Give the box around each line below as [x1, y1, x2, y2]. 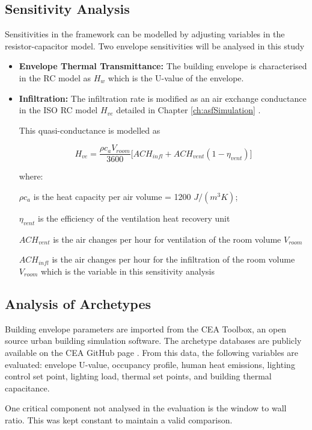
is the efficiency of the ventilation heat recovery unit [37, 212, 230, 225]
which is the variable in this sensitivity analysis [40, 265, 215, 277]
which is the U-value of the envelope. [108, 71, 244, 84]
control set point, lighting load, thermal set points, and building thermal [5, 370, 272, 382]
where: [19, 170, 43, 182]
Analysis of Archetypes [5, 294, 151, 313]
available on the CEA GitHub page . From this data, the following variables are [5, 346, 299, 358]
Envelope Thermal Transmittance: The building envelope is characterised [19, 60, 307, 72]
